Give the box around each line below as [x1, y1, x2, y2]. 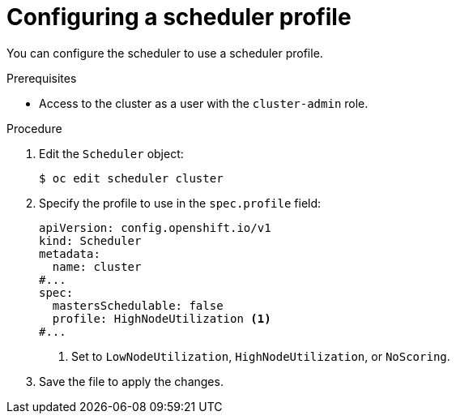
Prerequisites [6, 71, 77, 85]
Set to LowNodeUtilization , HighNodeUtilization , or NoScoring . [71, 349, 450, 363]
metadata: [39, 246, 100, 260]
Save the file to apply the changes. [39, 374, 224, 388]
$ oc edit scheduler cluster [39, 171, 224, 185]
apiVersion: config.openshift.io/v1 [39, 221, 271, 234]
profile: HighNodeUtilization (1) [52, 311, 271, 325]
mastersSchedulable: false [52, 298, 224, 312]
